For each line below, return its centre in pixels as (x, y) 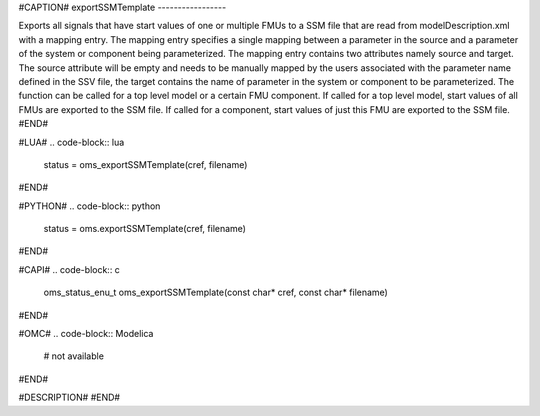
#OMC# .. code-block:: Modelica (86, 334)
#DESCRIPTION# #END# (69, 397)
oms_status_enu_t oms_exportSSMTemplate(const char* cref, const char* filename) (216, 292)
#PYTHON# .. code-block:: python (89, 206)
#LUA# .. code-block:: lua (71, 142)
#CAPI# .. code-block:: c (69, 269)
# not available (74, 356)
